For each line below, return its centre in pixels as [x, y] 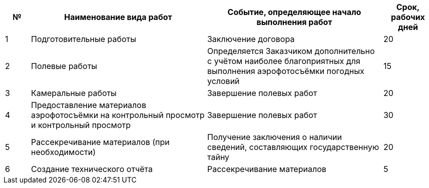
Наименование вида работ [118, 17]
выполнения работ [294, 22]
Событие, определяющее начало [294, 12]
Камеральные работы [74, 93]
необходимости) [63, 152]
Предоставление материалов [88, 105]
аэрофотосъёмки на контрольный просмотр [118, 115]
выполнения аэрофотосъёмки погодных [286, 71]
